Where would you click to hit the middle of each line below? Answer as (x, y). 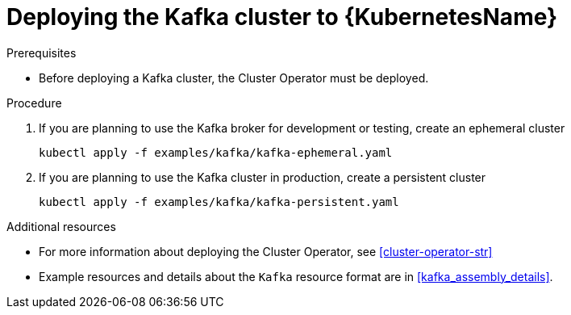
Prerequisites (42, 52)
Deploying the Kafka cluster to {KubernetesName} (282, 17)
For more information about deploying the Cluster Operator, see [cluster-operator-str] (266, 251)
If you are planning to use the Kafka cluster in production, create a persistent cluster (263, 177)
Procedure (34, 103)
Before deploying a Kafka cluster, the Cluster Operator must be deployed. (234, 78)
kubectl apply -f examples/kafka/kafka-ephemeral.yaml (216, 152)
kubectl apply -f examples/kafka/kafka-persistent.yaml (219, 202)
